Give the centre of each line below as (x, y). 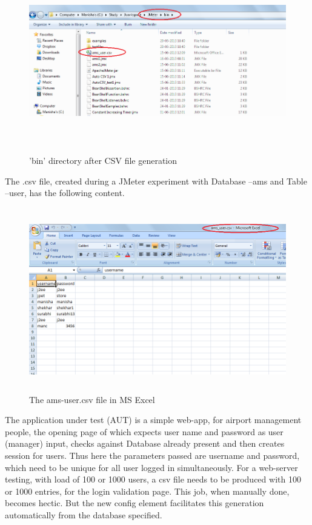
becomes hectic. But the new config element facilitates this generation (134, 503)
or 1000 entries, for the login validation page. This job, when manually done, (147, 491)
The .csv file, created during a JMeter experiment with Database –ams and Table (156, 181)
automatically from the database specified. (84, 515)
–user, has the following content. (65, 193)
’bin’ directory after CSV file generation (103, 160)
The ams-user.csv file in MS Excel (92, 399)
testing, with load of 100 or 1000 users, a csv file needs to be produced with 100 (153, 479)
